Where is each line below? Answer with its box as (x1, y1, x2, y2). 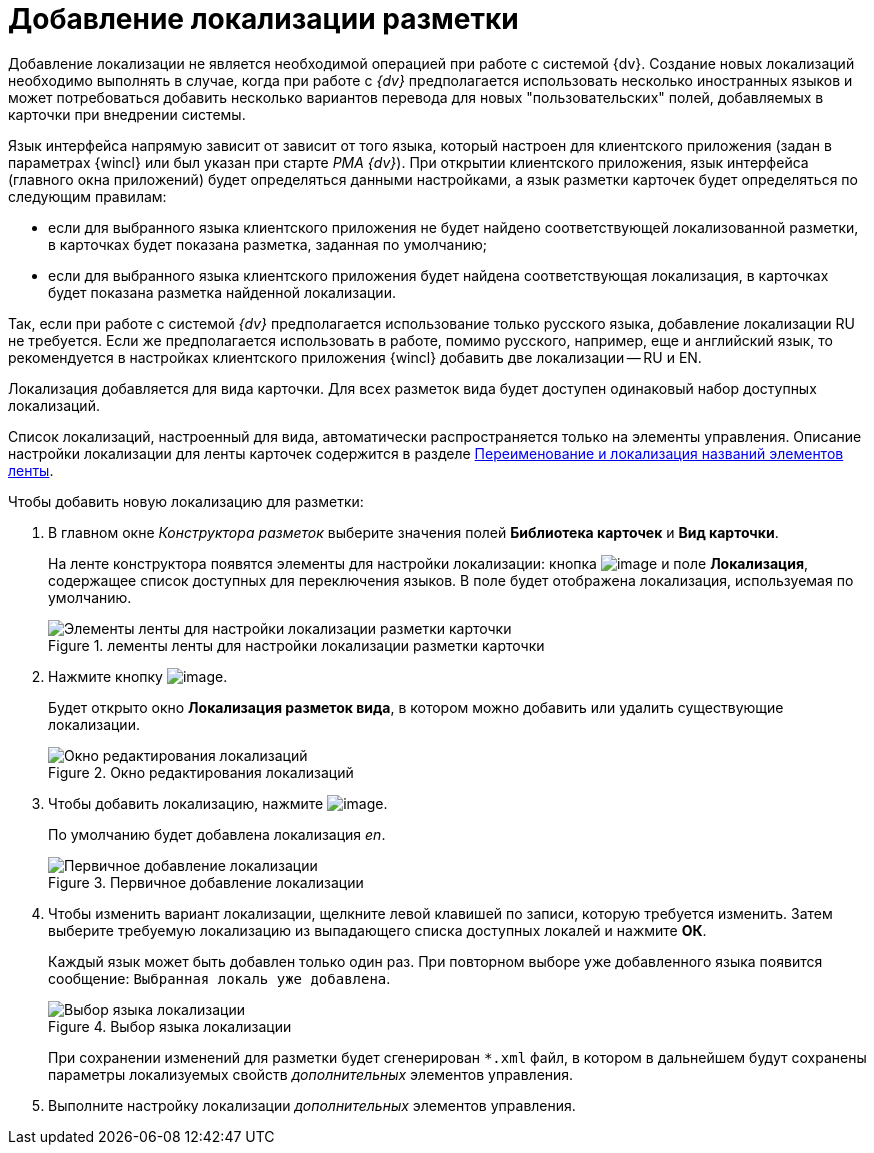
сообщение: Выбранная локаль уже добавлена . (48, 969, 391, 987)
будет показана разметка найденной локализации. (48, 283, 396, 301)
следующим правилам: (8, 187, 167, 205)
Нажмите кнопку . (48, 667, 228, 685)
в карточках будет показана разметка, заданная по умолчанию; (48, 235, 487, 253)
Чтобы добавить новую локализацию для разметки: (8, 492, 364, 510)
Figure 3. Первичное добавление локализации (48, 873, 364, 891)
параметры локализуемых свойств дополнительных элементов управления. (48, 1065, 574, 1083)
